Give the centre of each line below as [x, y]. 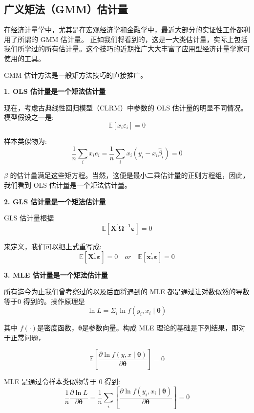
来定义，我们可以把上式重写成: [53, 246]
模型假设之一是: [29, 117]
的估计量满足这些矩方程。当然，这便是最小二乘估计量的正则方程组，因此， [130, 175]
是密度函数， [57, 328]
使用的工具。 [24, 58]
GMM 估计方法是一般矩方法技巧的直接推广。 [76, 75]
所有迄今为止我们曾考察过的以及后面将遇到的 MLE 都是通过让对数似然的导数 [127, 291]
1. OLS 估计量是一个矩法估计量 [55, 91]
